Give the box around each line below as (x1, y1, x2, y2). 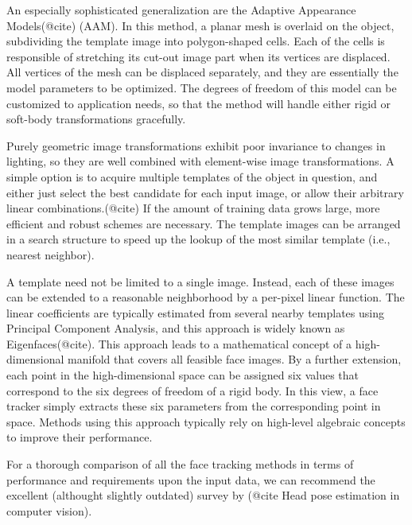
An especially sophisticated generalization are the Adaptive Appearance (6, 2, 356, 17)
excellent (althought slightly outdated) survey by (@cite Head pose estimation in (6, 487, 400, 504)
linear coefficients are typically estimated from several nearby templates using (6, 304, 384, 321)
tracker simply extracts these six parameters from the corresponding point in (6, 398, 381, 414)
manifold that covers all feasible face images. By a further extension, (68, 351, 402, 367)
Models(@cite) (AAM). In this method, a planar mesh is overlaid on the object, (6, 17, 395, 33)
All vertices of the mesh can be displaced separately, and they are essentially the (6, 64, 398, 80)
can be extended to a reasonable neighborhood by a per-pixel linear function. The (6, 289, 405, 305)
